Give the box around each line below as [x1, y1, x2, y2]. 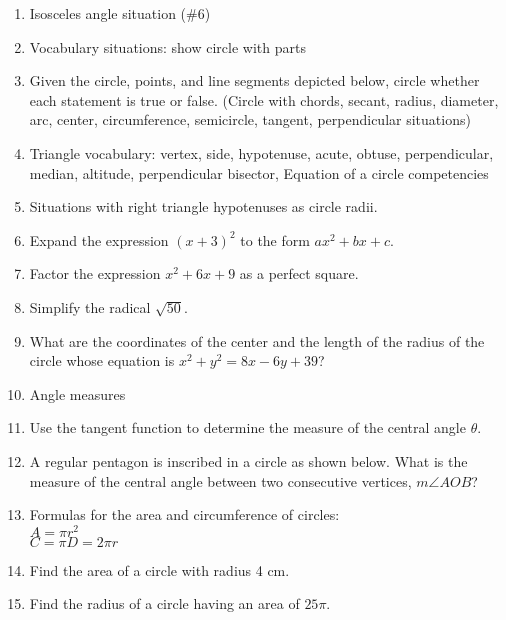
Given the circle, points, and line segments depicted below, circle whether [29, 70, 480, 91]
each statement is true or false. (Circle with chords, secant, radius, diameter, [29, 89, 499, 110]
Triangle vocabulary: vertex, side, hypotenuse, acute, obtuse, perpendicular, [29, 142, 494, 163]
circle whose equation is [29, 350, 175, 371]
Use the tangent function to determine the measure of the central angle [29, 417, 466, 438]
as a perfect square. [239, 263, 359, 284]
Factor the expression [29, 263, 161, 284]
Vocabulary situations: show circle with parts [29, 36, 306, 57]
